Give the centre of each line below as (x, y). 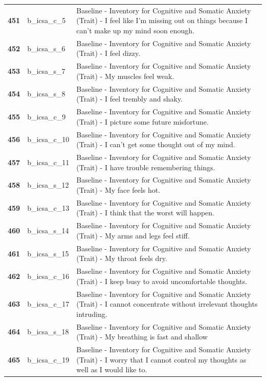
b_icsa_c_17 (48, 304)
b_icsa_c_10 (48, 139)
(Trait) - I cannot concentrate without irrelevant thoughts (167, 304)
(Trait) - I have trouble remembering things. (146, 167)
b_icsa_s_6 (46, 48)
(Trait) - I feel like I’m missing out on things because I (162, 20)
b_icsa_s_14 (48, 230)
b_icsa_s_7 (46, 71)
